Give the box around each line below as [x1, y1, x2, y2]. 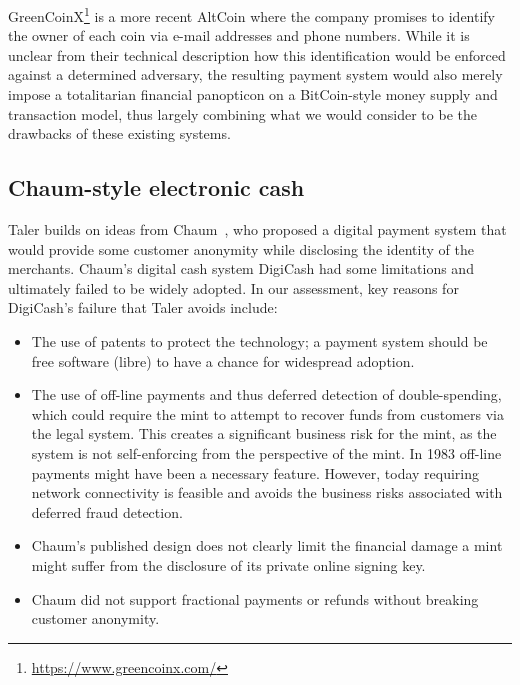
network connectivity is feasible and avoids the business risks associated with [31, 482, 503, 503]
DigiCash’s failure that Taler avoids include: [8, 297, 278, 318]
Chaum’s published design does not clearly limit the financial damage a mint [31, 535, 503, 556]
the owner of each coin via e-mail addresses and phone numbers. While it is [8, 25, 470, 46]
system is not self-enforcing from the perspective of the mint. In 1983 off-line [31, 442, 502, 463]
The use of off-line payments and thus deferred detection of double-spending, [31, 384, 502, 405]
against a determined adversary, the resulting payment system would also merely [8, 64, 503, 85]
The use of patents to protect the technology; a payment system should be [31, 330, 488, 351]
